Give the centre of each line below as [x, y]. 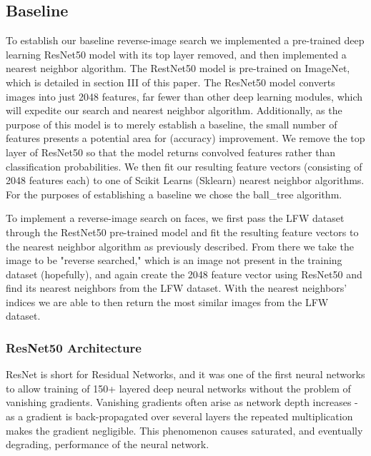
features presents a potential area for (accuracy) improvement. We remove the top [185, 138]
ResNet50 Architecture [74, 348]
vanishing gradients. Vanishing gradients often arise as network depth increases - [182, 402]
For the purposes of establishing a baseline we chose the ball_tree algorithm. [174, 194]
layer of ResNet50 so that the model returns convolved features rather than [171, 152]
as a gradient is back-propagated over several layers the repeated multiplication [179, 416]
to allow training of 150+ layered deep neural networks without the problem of [178, 388]
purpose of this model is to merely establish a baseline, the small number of [172, 124]
